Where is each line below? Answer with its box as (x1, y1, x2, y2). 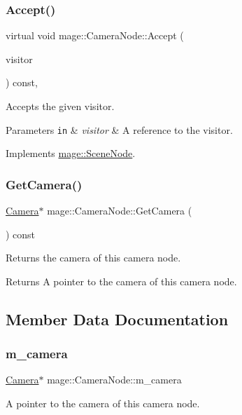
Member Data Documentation (6, 308, 229, 329)
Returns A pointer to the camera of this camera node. (6, 273, 237, 288)
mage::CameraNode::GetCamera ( (47, 203, 192, 218)
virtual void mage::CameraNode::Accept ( (6, 28, 184, 43)
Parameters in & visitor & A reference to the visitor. (6, 122, 233, 137)
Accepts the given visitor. (6, 99, 115, 113)
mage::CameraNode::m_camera (47, 372, 182, 387)
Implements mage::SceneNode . (6, 146, 136, 161)
